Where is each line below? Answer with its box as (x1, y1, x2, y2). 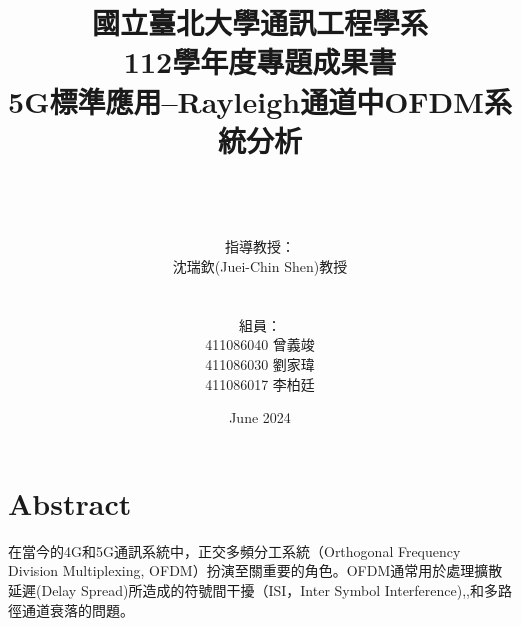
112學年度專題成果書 (123, 41, 397, 82)
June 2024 (229, 407, 291, 428)
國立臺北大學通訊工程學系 (91, 2, 428, 43)
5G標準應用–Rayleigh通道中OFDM (8, 80, 484, 121)
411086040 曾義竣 (205, 334, 315, 355)
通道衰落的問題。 (21, 599, 134, 620)
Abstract (8, 482, 132, 523)
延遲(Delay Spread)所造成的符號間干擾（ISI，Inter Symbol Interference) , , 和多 (8, 579, 499, 600)
